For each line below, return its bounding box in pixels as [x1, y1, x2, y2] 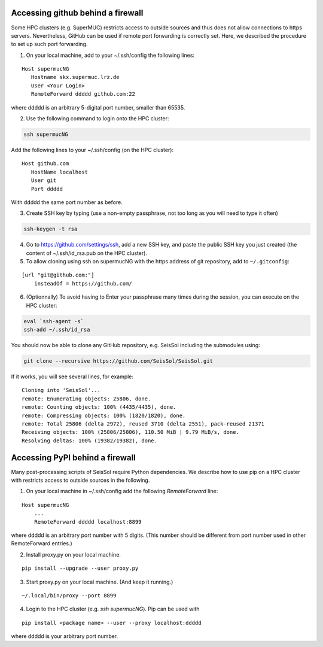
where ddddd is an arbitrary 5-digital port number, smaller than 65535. [11, 104, 185, 111]
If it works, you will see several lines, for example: [11, 373, 134, 380]
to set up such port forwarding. [11, 41, 88, 48]
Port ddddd [31, 186, 63, 192]
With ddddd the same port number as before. [11, 198, 123, 206]
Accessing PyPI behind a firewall [11, 452, 136, 463]
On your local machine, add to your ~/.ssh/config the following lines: [26, 51, 194, 59]
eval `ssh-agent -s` [23, 318, 84, 324]
